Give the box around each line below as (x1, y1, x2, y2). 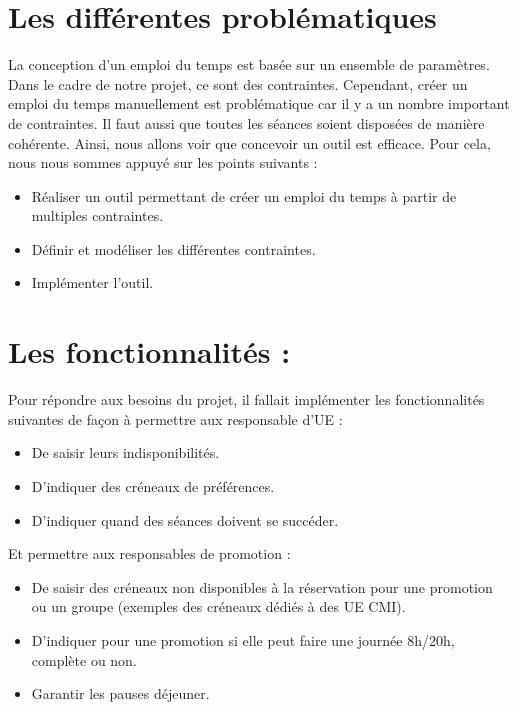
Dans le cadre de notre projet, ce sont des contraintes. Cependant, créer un (8, 73, 468, 94)
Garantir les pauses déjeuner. (31, 683, 210, 704)
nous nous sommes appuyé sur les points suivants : (8, 152, 318, 173)
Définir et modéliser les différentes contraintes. (31, 238, 316, 259)
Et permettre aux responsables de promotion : (8, 543, 291, 564)
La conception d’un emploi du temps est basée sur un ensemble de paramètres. (8, 54, 490, 75)
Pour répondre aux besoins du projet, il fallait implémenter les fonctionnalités (8, 389, 485, 410)
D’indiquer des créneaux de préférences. (31, 475, 275, 496)
